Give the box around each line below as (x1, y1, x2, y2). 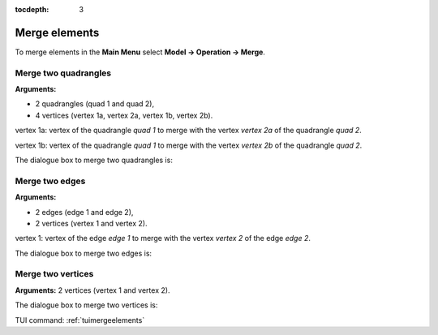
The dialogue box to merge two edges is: (15, 248, 152, 258)
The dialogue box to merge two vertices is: (15, 300, 158, 310)
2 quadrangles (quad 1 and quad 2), (35, 99, 154, 109)
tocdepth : (15, 5, 49, 14)
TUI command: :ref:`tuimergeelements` (15, 315, 145, 324)
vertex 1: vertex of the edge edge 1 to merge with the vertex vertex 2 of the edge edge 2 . (15, 234, 311, 243)
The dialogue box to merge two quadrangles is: (15, 155, 174, 165)
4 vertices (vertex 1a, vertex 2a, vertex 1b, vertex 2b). (35, 110, 213, 120)
